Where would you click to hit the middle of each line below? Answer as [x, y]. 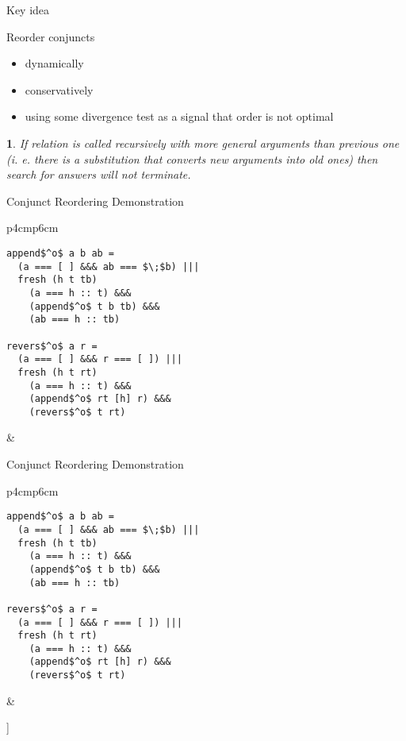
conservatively [59, 89]
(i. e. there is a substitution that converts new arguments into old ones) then [192, 158]
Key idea [28, 10]
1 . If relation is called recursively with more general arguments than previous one [203, 143]
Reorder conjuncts [51, 36]
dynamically [54, 63]
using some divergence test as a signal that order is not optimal [179, 116]
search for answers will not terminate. [99, 174]
